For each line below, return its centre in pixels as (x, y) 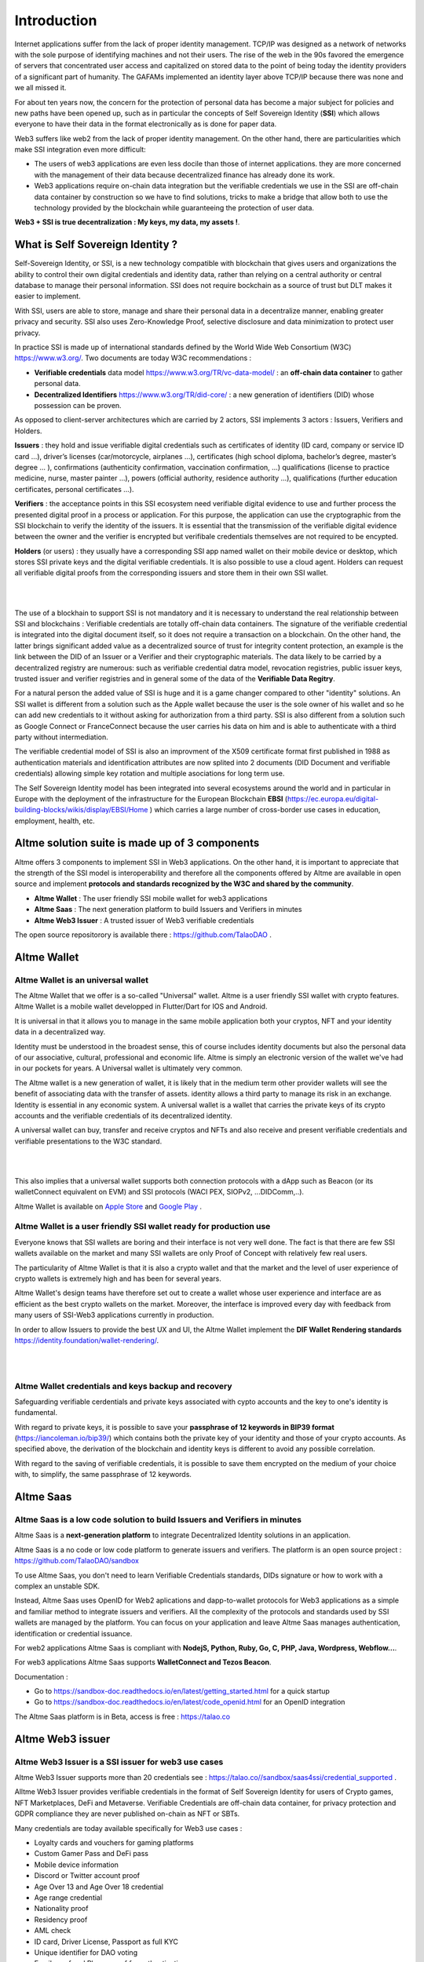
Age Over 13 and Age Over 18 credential (99, 1887)
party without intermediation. (62, 737)
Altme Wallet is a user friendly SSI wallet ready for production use (143, 1227)
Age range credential (68, 1897)
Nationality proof (61, 1909)
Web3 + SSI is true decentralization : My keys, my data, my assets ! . (127, 222)
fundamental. (36, 1413)
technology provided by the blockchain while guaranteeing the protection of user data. (174, 208)
